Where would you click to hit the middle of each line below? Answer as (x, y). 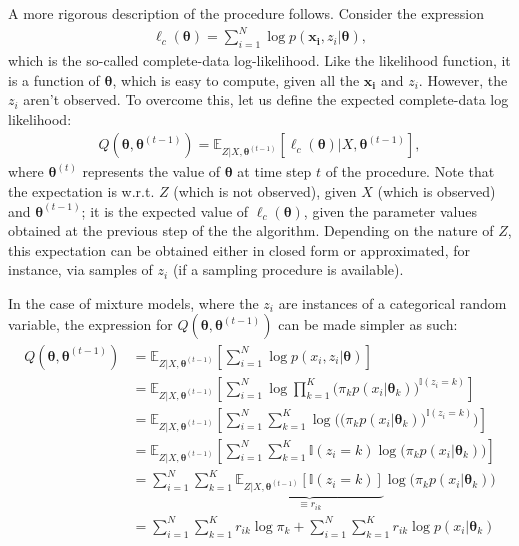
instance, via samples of (80, 269)
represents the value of (151, 171)
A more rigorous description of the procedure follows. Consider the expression (246, 13)
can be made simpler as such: (368, 324)
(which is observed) (436, 190)
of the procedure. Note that (410, 171)
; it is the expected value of (165, 210)
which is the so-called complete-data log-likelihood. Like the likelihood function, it (259, 59)
